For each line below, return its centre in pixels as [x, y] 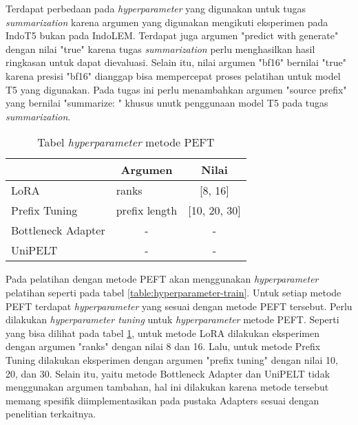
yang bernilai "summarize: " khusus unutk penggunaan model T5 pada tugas [167, 103]
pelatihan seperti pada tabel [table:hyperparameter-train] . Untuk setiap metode [173, 292]
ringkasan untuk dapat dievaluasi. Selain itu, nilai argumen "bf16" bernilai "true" [176, 62]
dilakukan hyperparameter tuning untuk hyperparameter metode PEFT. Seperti [172, 319]
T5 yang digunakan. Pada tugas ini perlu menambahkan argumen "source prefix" [176, 89]
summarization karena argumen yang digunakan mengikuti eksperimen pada [167, 22]
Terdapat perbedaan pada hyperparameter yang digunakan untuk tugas [156, 8]
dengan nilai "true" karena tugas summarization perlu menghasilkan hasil [160, 48]
